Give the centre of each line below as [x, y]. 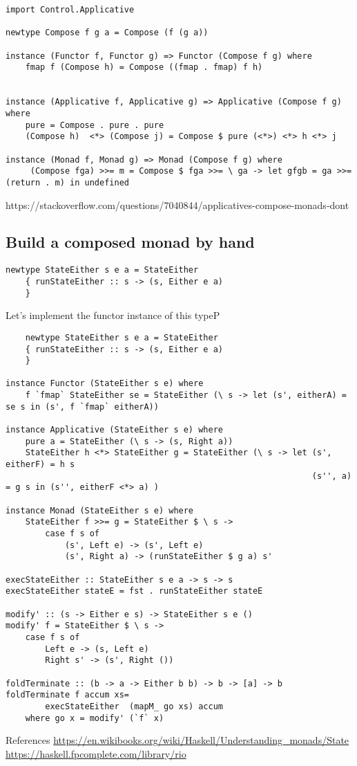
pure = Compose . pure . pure [95, 125]
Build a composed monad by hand [130, 242]
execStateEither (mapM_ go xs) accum [134, 706]
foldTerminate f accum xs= [67, 695]
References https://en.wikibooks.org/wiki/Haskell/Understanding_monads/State [177, 740]
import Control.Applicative [70, 10]
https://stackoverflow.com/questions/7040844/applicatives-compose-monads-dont [177, 204]
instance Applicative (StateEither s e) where [114, 430]
